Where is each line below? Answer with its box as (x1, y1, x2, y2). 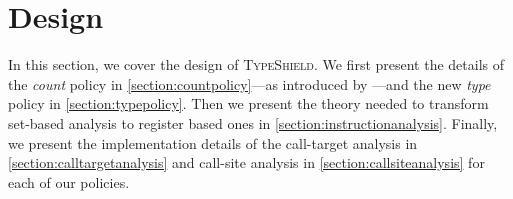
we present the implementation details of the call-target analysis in (8, 132, 418, 153)
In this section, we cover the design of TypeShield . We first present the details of (8, 54, 505, 75)
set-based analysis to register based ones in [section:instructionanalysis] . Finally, (8, 112, 498, 133)
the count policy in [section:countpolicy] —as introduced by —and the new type (8, 73, 491, 94)
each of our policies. (8, 171, 130, 192)
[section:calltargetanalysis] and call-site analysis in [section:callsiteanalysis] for (8, 152, 485, 173)
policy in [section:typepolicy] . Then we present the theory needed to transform (8, 93, 489, 114)
